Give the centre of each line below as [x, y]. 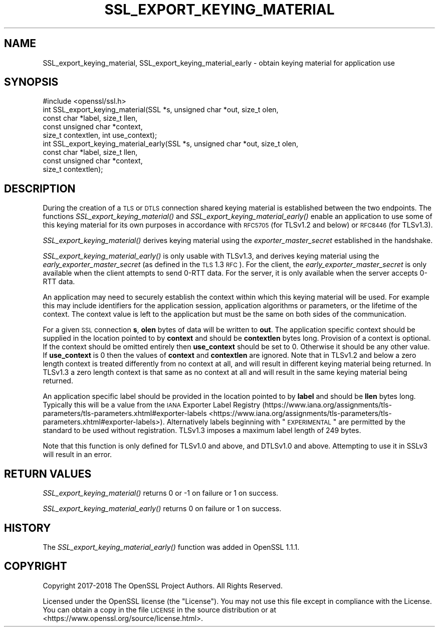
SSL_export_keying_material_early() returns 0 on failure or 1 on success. [162, 509]
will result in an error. [77, 455]
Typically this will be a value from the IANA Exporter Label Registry [152, 405]
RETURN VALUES [48, 474]
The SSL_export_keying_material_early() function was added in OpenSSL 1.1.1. [171, 547]
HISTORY [28, 528]
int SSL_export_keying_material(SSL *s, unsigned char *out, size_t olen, [161, 110]
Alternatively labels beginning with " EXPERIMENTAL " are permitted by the [286, 422]
